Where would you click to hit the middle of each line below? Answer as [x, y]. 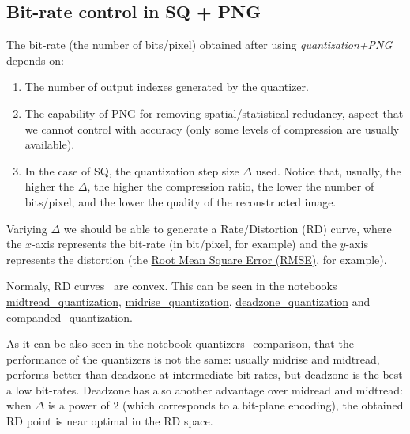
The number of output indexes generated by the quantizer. [167, 87]
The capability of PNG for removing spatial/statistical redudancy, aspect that [214, 113]
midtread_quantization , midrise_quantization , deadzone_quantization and [188, 301]
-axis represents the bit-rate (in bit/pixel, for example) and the [184, 244]
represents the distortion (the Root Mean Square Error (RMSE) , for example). [197, 259]
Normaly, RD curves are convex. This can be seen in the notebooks [172, 286]
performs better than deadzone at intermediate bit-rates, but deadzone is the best [205, 374]
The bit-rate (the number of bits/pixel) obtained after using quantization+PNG [199, 45]
